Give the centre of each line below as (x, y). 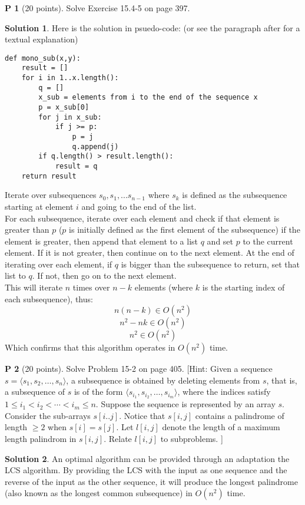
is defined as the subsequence (235, 195)
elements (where (164, 287)
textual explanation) (42, 39)
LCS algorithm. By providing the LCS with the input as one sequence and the (146, 470)
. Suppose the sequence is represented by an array (185, 404)
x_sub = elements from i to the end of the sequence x (148, 98)
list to (15, 275)
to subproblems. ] (192, 439)
